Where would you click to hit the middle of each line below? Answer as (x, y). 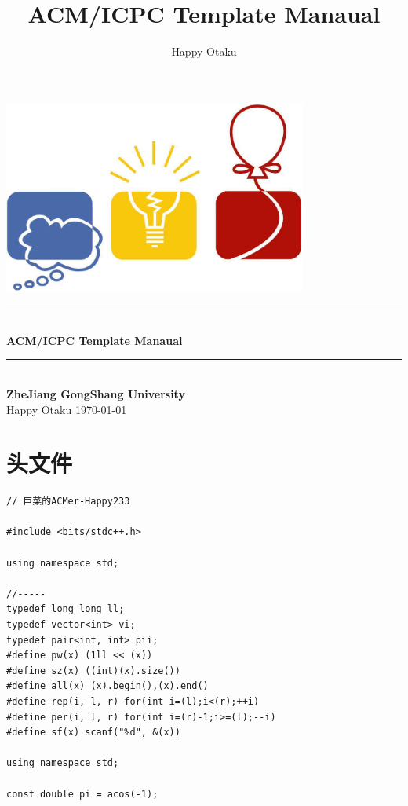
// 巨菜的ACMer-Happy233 (68, 502)
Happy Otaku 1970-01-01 (67, 409)
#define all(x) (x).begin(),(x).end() (107, 686)
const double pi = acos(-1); (82, 794)
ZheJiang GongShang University (96, 393)
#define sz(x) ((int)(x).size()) (93, 670)
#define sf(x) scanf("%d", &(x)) (93, 733)
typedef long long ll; (66, 609)
